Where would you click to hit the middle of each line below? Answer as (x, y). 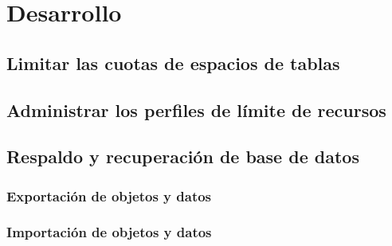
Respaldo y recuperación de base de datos (183, 156)
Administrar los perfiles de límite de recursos (196, 109)
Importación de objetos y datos (109, 232)
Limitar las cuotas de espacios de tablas (173, 62)
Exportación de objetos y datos (109, 195)
